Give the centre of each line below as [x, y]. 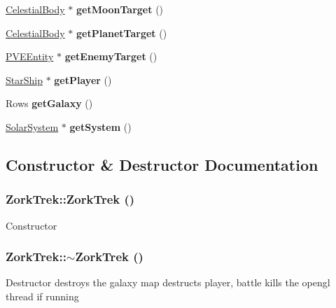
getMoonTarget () [120, 9]
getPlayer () [83, 79]
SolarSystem [32, 126]
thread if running [42, 296]
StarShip [24, 79]
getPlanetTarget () [122, 33]
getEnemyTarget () [111, 56]
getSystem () [100, 126]
